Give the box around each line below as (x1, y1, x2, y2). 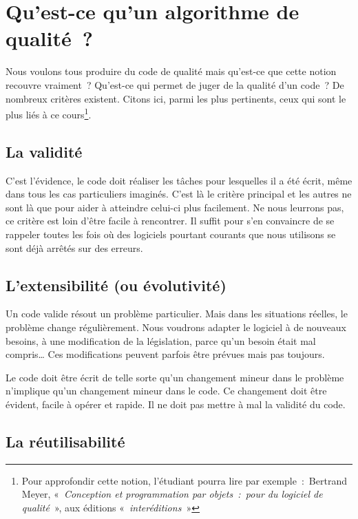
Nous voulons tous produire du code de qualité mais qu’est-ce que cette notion (6, 64, 337, 78)
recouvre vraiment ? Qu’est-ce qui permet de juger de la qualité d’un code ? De (6, 77, 344, 92)
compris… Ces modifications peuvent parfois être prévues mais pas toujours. (6, 347, 325, 361)
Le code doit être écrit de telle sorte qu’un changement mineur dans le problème (6, 370, 344, 384)
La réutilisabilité (6, 430, 125, 452)
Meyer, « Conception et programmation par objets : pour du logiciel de (21, 487, 323, 501)
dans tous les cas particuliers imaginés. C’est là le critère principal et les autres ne (6, 187, 352, 201)
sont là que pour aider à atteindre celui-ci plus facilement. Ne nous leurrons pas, (6, 200, 344, 214)
